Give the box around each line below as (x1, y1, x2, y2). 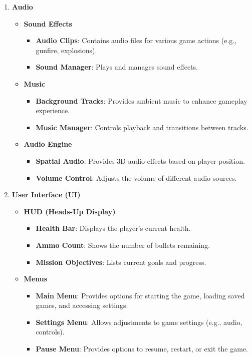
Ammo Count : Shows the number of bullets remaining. (36, 239, 210, 250)
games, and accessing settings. (36, 300, 128, 310)
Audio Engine (24, 139, 72, 149)
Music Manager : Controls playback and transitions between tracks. (36, 122, 248, 132)
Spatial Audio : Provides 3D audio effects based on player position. (36, 155, 245, 166)
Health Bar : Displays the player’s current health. (36, 223, 191, 233)
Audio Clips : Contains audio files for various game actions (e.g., (36, 35, 237, 46)
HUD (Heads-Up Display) (24, 206, 116, 216)
